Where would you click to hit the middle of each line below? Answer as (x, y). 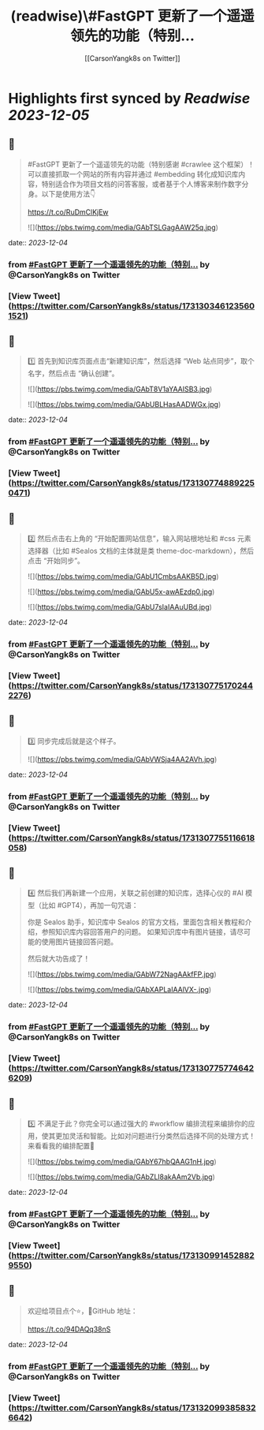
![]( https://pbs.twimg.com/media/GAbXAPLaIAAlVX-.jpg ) (119, 990)
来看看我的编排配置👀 (61, 1146)
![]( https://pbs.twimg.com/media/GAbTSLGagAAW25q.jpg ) (123, 227)
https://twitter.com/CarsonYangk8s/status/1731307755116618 (133, 838)
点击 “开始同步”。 (56, 561)
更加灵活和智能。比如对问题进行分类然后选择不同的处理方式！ (155, 1136)
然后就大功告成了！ (59, 958)
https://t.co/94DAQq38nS (69, 1329)
